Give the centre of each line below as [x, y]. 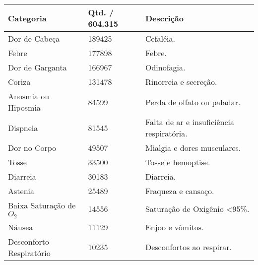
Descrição [164, 18]
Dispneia [23, 128]
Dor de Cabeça [34, 38]
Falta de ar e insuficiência [190, 122]
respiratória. [166, 133]
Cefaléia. [160, 38]
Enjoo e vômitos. [174, 227]
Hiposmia [24, 107]
